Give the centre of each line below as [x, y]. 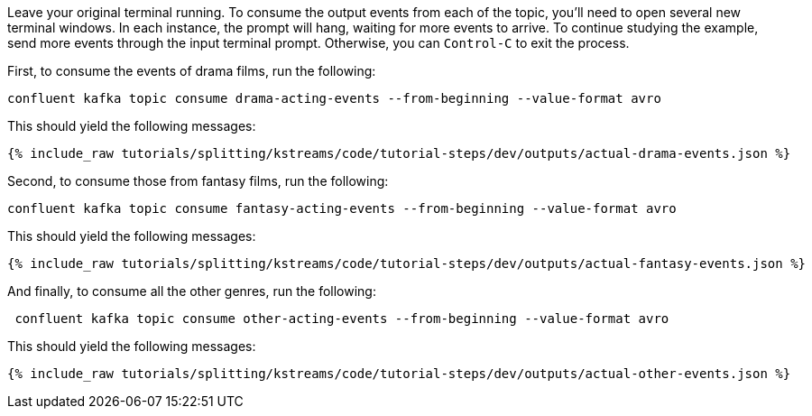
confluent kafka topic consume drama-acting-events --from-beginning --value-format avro [334, 98]
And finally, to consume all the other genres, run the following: [192, 291]
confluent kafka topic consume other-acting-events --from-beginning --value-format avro [342, 319]
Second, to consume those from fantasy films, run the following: [198, 181]
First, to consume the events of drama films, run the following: [192, 71]
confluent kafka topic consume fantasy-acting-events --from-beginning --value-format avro [342, 208]
